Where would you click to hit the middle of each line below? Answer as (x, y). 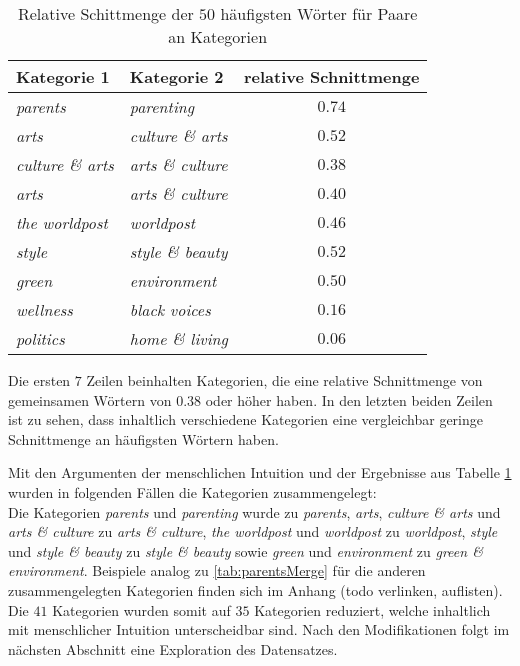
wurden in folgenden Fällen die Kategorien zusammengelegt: (192, 491)
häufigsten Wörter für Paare (319, 13)
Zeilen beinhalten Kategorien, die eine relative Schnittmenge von (284, 380)
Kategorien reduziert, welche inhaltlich (372, 609)
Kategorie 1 (63, 76)
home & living (178, 338)
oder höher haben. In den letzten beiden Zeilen (349, 399)
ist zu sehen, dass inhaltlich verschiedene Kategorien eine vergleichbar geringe (245, 419)
